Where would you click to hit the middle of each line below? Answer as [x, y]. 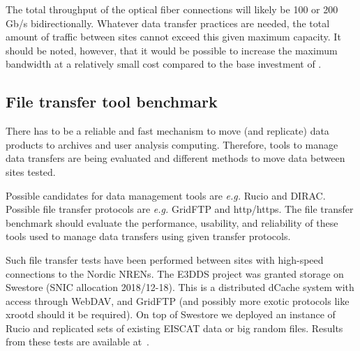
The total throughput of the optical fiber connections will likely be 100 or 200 [172, 9]
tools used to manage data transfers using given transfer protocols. [148, 236]
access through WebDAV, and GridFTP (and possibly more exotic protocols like [178, 300]
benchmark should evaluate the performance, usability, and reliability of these [172, 222]
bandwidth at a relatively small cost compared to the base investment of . [164, 64]
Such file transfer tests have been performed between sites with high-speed [165, 259]
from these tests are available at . [78, 342]
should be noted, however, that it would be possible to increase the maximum [172, 50]
